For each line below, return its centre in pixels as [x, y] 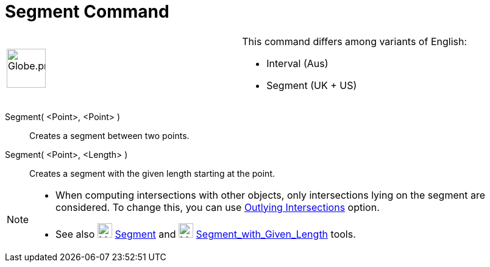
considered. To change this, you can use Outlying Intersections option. [218, 207]
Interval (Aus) [297, 63]
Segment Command [87, 12]
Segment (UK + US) [312, 85]
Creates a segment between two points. [109, 135]
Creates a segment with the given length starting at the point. [152, 173]
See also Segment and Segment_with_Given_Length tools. [206, 234]
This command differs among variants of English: [355, 41]
